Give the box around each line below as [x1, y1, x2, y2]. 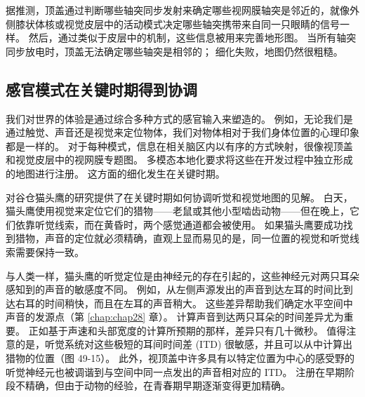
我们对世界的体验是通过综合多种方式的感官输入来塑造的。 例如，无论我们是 [6, 111, 353, 126]
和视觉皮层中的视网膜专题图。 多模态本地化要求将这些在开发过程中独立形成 [6, 152, 353, 167]
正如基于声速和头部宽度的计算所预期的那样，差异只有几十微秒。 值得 [28, 323, 347, 337]
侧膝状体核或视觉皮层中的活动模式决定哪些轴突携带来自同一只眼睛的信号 [6, 16, 340, 31]
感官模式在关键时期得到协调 [6, 78, 197, 100]
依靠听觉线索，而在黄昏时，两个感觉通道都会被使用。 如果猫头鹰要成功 [15, 217, 343, 231]
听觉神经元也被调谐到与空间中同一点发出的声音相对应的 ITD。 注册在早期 [6, 364, 345, 379]
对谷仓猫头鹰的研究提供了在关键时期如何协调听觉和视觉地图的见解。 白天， [6, 189, 353, 204]
